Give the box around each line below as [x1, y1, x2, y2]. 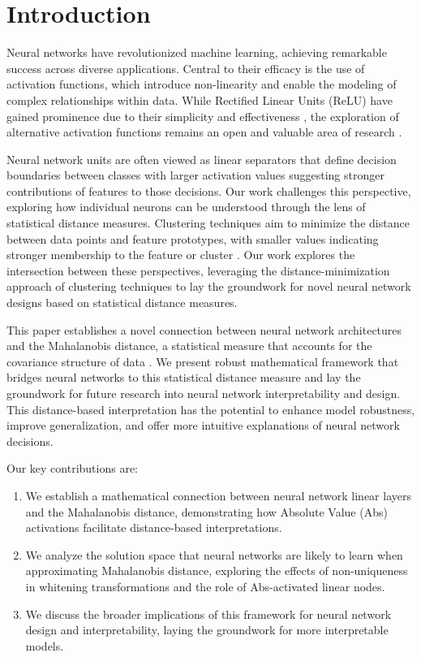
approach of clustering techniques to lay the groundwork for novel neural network [6, 278, 411, 295]
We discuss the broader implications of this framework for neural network [25, 605, 392, 622]
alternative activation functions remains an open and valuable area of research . [6, 123, 402, 140]
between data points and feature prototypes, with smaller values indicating [6, 230, 379, 247]
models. [25, 637, 64, 654]
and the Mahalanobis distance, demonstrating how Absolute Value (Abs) [25, 503, 388, 520]
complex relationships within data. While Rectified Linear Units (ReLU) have [6, 91, 393, 108]
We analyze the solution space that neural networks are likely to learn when [25, 546, 403, 563]
